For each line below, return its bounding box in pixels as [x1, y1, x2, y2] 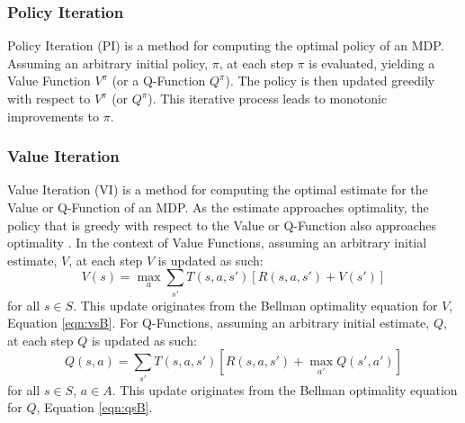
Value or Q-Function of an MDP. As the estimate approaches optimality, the [7, 198, 429, 216]
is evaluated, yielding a [309, 53, 435, 72]
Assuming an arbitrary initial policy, [7, 53, 209, 72]
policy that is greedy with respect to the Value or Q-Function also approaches [7, 215, 437, 234]
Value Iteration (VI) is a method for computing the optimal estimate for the [7, 180, 428, 199]
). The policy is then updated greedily [225, 71, 435, 90]
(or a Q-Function [112, 71, 206, 90]
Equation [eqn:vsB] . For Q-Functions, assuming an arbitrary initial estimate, [7, 313, 430, 332]
